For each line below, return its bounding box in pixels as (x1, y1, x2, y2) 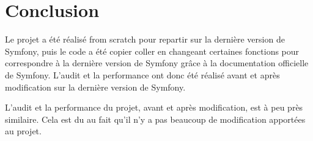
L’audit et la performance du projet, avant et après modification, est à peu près (5, 101, 303, 114)
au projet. (5, 125, 42, 137)
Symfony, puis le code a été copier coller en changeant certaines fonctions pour (5, 44, 300, 57)
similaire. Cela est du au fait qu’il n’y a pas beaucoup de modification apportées (5, 112, 306, 125)
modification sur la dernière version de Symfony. (5, 80, 186, 93)
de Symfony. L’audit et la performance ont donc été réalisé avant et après (5, 68, 280, 81)
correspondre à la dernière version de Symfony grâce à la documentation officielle (5, 57, 309, 69)
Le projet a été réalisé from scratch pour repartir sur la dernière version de (5, 33, 285, 46)
